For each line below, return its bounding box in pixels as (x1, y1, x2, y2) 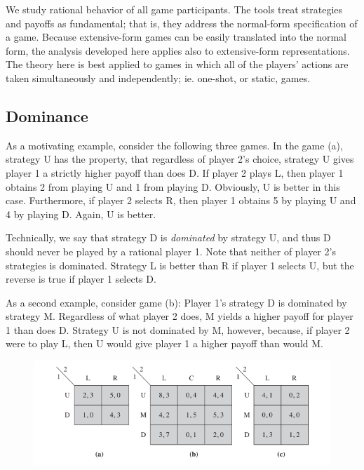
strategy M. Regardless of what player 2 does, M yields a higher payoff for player (6, 309, 353, 323)
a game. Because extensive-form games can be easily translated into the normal (6, 29, 346, 44)
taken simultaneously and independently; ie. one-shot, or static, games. (6, 70, 311, 85)
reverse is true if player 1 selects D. (6, 271, 156, 286)
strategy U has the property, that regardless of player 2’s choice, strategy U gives (6, 152, 354, 166)
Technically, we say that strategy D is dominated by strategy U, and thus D (6, 230, 331, 245)
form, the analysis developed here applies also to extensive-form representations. (6, 43, 350, 58)
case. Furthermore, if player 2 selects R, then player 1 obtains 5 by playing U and (6, 193, 356, 208)
